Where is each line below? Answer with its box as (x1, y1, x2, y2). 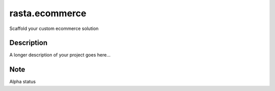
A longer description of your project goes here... (9, 52, 111, 58)
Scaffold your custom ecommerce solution (9, 25, 99, 32)
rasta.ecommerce (9, 8, 87, 19)
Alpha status (9, 79, 36, 85)
